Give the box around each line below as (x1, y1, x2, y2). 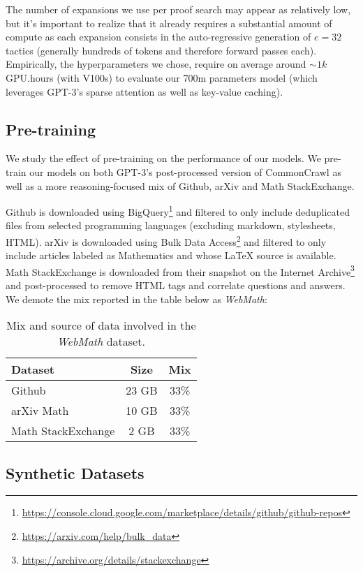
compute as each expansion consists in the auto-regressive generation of (6, 29, 311, 44)
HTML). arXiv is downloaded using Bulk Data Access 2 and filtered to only (6, 232, 327, 249)
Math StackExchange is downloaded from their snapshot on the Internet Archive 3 (6, 262, 355, 279)
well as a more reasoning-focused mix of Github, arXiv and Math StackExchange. (6, 178, 355, 193)
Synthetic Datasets (6, 462, 145, 483)
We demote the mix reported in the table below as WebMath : (6, 291, 267, 306)
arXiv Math (11, 402, 69, 419)
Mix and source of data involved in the (6, 317, 196, 334)
